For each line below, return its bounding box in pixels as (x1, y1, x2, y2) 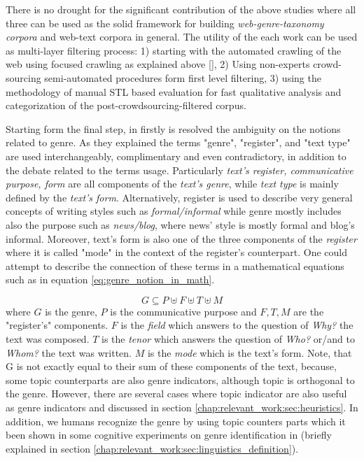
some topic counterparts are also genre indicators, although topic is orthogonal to (6, 372, 355, 387)
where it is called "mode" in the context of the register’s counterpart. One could (6, 245, 348, 260)
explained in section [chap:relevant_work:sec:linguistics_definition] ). (6, 441, 299, 455)
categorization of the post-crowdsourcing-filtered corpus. (6, 98, 246, 113)
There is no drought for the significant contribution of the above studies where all (6, 2, 356, 16)
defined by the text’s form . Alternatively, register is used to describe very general (6, 190, 353, 204)
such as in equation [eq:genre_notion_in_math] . (6, 272, 215, 287)
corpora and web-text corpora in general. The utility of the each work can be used (6, 29, 358, 44)
